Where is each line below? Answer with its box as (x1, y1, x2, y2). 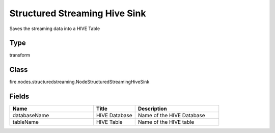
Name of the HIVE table (137, 119, 195, 126)
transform (9, 52, 31, 58)
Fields (9, 92, 30, 101)
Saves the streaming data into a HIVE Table (9, 25, 100, 32)
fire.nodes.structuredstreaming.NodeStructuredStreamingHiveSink (9, 79, 150, 85)
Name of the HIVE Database (137, 112, 206, 119)
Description (137, 105, 168, 112)
